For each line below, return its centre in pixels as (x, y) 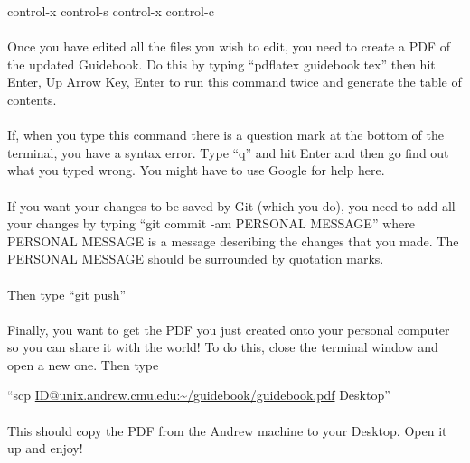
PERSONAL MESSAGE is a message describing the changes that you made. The (233, 241)
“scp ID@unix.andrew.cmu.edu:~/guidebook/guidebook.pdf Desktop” (199, 395)
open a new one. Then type (83, 364)
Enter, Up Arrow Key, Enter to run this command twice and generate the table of (235, 82)
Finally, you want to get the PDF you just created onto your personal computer (229, 329)
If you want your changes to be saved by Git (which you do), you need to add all (231, 205)
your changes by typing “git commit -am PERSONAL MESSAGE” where (211, 223)
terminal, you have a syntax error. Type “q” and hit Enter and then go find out (228, 152)
